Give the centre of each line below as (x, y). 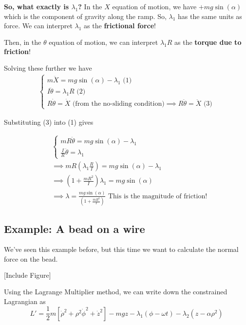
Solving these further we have (48, 67)
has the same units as (210, 16)
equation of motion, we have (154, 6)
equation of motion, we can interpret (104, 42)
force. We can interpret (38, 26)
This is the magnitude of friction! (158, 196)
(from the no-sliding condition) (118, 104)
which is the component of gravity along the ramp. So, (85, 16)
